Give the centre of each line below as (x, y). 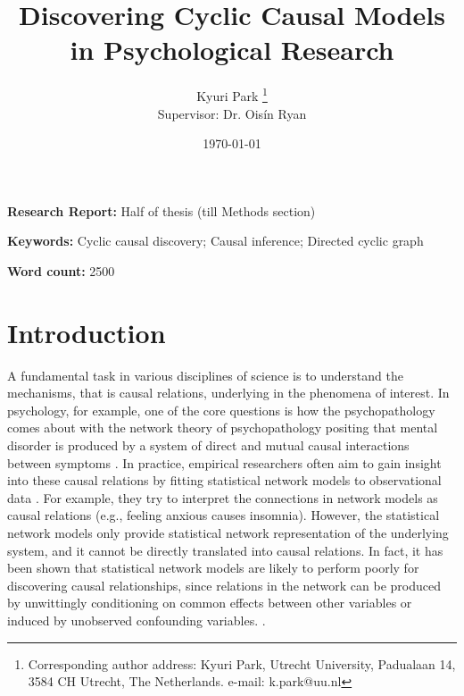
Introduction (87, 332)
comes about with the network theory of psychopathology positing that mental (223, 428)
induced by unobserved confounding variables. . (137, 620)
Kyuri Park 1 (232, 94)
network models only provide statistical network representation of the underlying (228, 532)
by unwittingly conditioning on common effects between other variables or (210, 603)
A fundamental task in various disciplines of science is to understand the (205, 375)
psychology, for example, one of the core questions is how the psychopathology (221, 410)
